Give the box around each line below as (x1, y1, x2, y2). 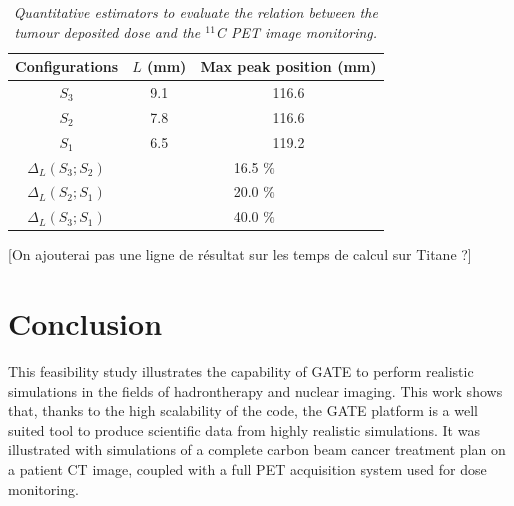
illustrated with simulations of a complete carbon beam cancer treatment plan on (8, 439, 506, 460)
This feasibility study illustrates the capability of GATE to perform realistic (8, 361, 474, 382)
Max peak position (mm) (200, 56, 377, 77)
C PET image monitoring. (215, 21, 378, 42)
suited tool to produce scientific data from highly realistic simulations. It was (8, 419, 480, 440)
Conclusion (8, 303, 163, 344)
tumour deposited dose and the (14, 21, 201, 42)
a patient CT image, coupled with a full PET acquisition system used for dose (8, 459, 487, 480)
